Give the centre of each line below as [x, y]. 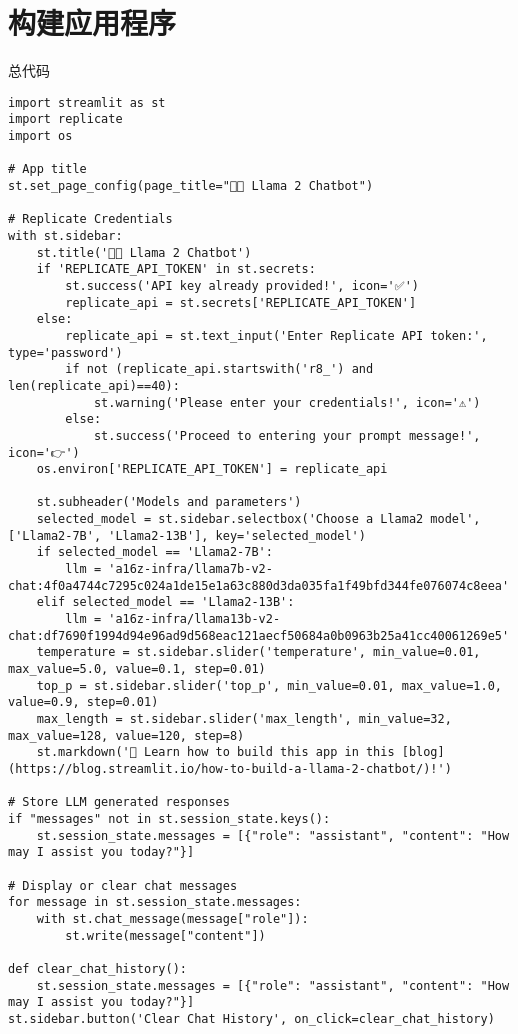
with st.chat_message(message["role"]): [172, 918]
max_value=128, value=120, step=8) [126, 735]
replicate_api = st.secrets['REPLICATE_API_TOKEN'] [241, 302]
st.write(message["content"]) [165, 935]
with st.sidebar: [65, 235]
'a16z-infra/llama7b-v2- [190, 569]
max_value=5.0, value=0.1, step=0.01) [137, 669]
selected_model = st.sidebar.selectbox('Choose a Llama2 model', [258, 519]
